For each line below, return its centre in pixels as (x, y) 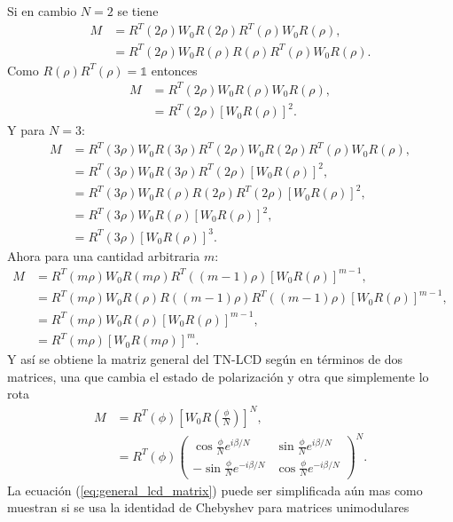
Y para (26, 130)
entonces (174, 70)
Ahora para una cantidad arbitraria (104, 255)
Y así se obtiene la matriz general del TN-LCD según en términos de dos (205, 359)
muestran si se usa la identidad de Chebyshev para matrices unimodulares (208, 507)
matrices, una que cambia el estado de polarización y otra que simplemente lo (218, 376)
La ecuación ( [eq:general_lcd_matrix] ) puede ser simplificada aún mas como (215, 490)
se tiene (138, 11)
